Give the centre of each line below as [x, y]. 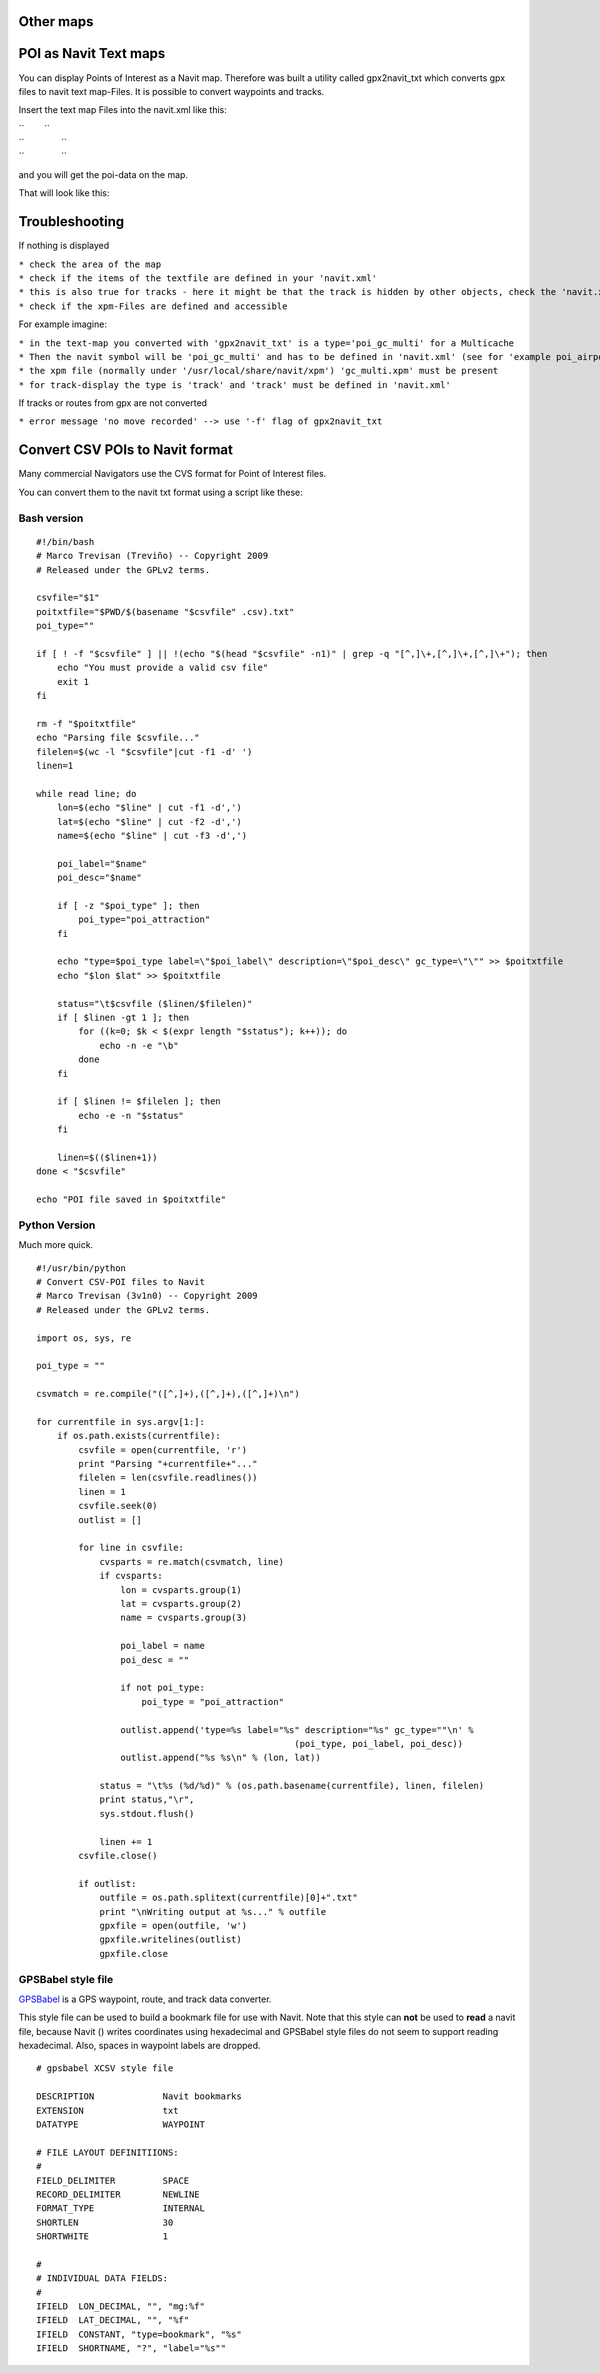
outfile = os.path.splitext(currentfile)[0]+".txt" [229, 1898]
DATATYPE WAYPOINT [120, 2124]
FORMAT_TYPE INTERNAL [120, 2208]
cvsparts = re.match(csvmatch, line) [192, 1561]
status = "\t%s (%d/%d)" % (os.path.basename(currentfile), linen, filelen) [292, 1786]
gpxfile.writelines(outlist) [170, 1939]
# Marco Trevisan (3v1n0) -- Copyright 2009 [147, 1296]
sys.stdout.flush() [147, 1813]
